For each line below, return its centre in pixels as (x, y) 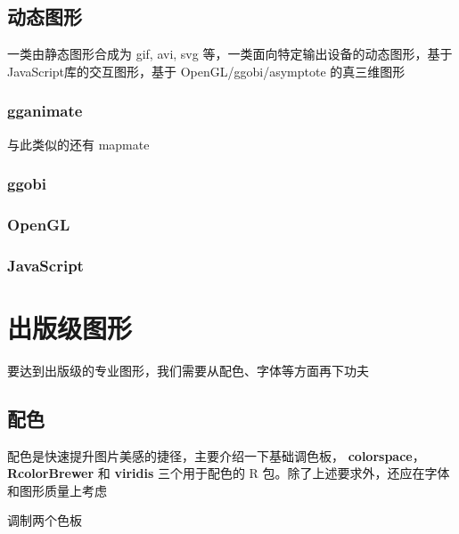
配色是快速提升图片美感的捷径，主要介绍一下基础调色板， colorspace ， (216, 455)
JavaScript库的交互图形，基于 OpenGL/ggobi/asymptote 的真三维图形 (206, 71)
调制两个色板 (45, 520)
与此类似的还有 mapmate (78, 144)
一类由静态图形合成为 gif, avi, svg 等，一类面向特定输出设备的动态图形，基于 (230, 54)
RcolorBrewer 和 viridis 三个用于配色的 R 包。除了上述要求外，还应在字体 (229, 473)
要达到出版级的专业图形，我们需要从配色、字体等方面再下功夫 (188, 370)
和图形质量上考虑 (57, 490)
